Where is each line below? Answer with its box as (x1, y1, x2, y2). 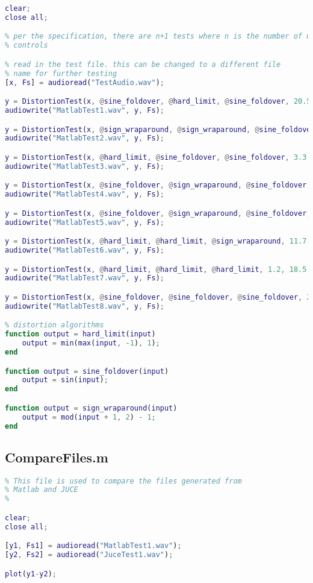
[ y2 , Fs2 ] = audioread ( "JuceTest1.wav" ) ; (5, 550, 173, 559)
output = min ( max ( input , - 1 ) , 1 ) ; (22, 339, 160, 348)
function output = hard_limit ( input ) (5, 330, 156, 339)
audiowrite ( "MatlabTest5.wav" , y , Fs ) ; (5, 218, 164, 227)
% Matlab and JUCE (5, 485, 78, 494)
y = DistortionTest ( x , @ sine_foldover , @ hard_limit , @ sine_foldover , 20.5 (5, 97, 311, 106)
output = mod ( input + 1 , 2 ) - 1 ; (22, 412, 156, 421)
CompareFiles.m (5, 447, 108, 466)
